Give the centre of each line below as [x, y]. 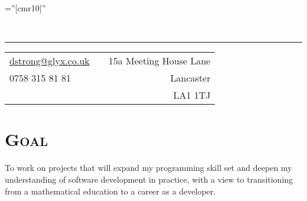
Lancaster [190, 78]
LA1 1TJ [192, 95]
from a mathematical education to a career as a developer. [110, 191]
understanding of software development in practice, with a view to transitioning [149, 179]
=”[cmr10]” [25, 8]
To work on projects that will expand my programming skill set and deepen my [148, 168]
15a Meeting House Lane [159, 61]
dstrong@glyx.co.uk [50, 61]
